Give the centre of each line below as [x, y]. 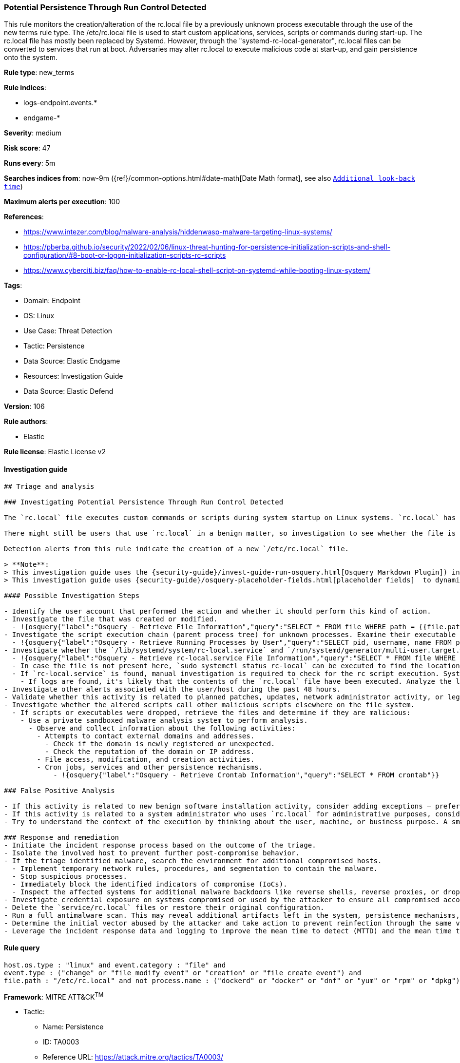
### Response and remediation [62, 837]
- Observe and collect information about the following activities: [162, 728]
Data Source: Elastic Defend [68, 391]
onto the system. [31, 58]
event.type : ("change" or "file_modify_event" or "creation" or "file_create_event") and [183, 973]
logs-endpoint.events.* [60, 103]
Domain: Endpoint [52, 301]
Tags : [13, 286]
